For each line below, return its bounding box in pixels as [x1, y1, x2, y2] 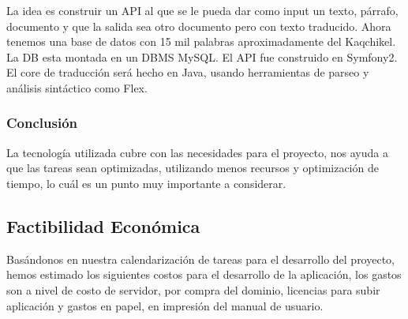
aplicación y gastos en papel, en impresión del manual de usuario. [6, 297, 324, 313]
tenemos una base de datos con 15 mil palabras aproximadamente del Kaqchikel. [6, 33, 396, 50]
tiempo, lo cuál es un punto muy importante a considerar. [6, 175, 286, 191]
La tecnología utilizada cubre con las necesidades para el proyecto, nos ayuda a [6, 144, 388, 160]
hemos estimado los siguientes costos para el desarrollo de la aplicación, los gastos [6, 266, 402, 283]
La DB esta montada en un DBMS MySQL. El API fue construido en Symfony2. [6, 48, 398, 65]
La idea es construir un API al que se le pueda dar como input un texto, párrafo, [6, 2, 399, 18]
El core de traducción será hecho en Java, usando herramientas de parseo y [6, 64, 369, 81]
